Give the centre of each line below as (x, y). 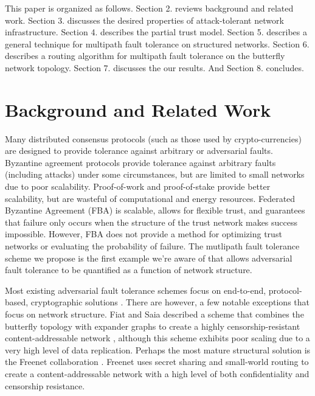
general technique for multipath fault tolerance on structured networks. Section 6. (157, 43)
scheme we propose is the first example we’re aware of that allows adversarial (149, 258)
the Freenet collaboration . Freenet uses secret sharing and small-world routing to (157, 362)
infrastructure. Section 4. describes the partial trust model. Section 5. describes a (156, 32)
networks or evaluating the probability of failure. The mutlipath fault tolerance (152, 246)
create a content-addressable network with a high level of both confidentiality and (157, 373)
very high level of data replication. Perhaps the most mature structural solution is (158, 349)
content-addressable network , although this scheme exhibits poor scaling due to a (157, 338)
